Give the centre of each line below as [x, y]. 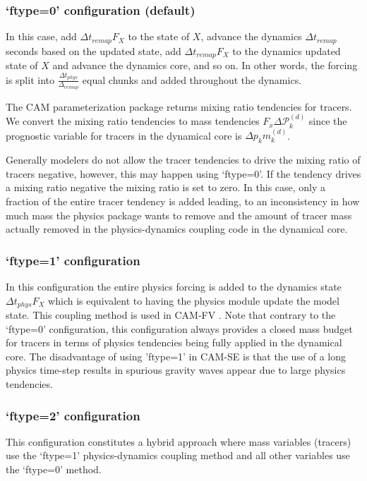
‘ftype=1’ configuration [73, 260]
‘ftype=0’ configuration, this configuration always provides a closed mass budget [179, 328]
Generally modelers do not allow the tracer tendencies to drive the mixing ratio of [183, 160]
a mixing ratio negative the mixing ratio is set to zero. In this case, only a [166, 187]
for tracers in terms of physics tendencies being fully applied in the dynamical [174, 342]
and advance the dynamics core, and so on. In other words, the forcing [205, 65]
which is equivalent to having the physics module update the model [194, 300]
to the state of [159, 36]
